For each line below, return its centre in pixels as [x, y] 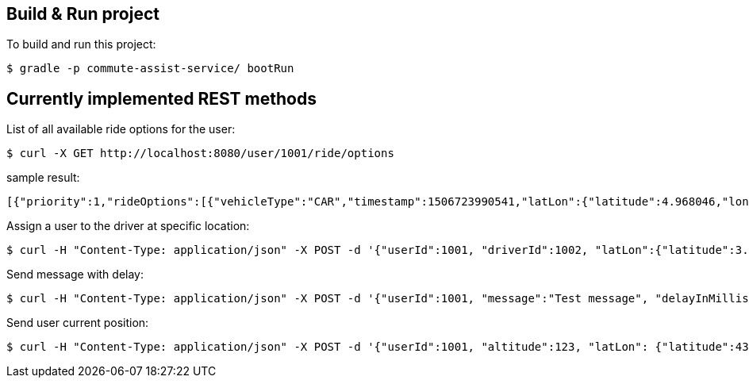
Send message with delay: [75, 275]
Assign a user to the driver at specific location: [128, 226]
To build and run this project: [81, 44]
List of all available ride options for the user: [121, 129]
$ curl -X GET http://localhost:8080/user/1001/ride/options [200, 154]
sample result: [43, 178]
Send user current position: [78, 323]
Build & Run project [83, 14]
